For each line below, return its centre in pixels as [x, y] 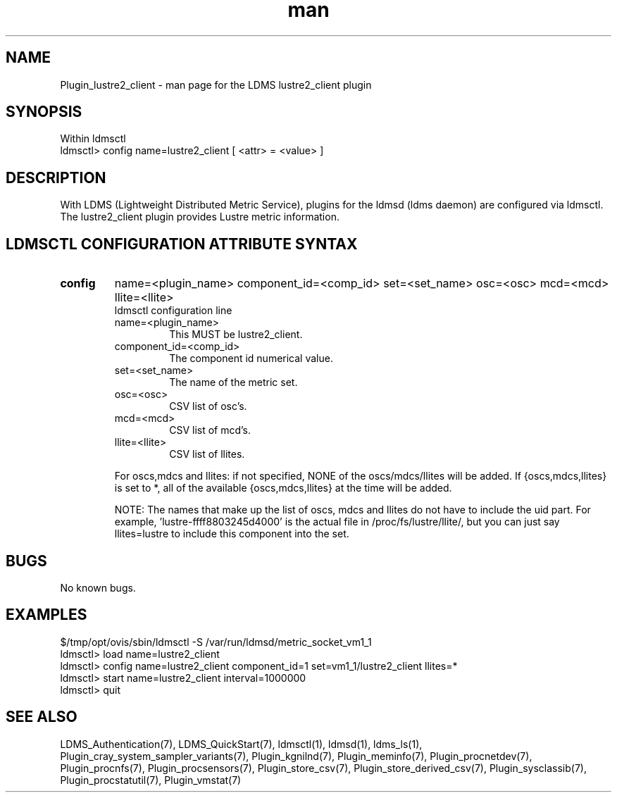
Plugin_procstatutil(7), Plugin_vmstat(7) [151, 780]
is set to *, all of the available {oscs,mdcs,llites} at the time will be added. [283, 488]
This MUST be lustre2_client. [236, 335]
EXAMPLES [46, 615]
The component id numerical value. [251, 359]
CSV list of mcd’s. [210, 430]
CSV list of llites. [207, 454]
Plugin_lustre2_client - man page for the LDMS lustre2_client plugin [216, 85]
